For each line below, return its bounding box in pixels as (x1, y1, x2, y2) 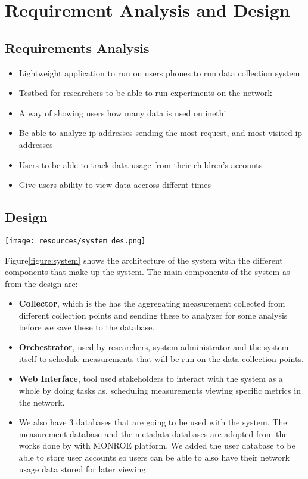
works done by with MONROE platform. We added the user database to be (18, 439, 295, 452)
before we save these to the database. (18, 320, 155, 333)
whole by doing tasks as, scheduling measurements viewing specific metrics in (18, 384, 301, 396)
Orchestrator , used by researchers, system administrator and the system (18, 341, 289, 353)
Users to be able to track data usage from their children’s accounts (18, 158, 263, 171)
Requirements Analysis (5, 38, 150, 57)
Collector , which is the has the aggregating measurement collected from (18, 297, 285, 310)
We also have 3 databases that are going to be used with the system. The (18, 416, 287, 428)
